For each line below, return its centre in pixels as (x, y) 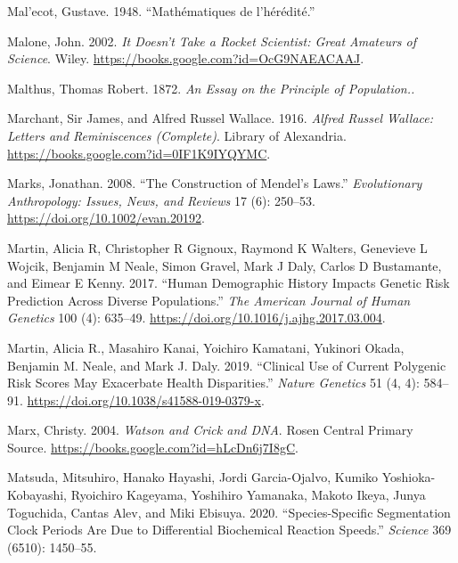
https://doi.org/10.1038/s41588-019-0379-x (144, 400)
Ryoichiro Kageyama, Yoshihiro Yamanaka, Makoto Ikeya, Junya (248, 495)
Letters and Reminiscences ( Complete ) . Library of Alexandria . (177, 135)
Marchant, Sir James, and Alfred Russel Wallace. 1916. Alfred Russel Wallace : (221, 118)
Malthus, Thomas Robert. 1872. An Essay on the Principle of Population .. (211, 88)
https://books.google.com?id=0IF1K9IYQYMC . (139, 153)
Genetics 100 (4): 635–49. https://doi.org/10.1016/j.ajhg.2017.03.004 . (196, 318)
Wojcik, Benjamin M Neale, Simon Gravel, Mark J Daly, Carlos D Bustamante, (225, 265)
